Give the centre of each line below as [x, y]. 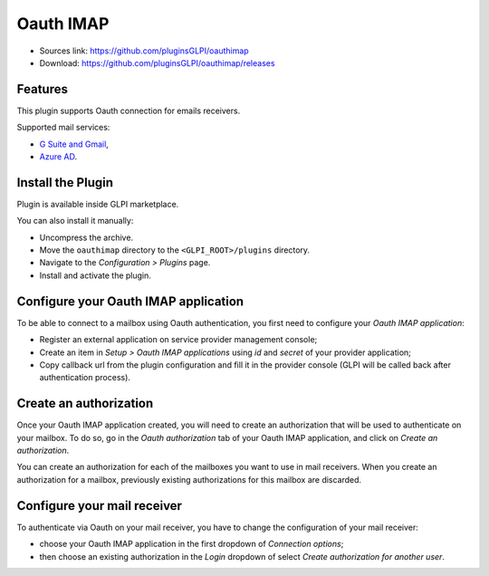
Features [42, 89]
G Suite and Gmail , [74, 144]
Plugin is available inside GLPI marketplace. [98, 204]
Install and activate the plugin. [95, 275]
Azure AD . [58, 157]
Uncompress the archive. [86, 237]
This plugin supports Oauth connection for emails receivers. [129, 110]
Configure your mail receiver [100, 506]
